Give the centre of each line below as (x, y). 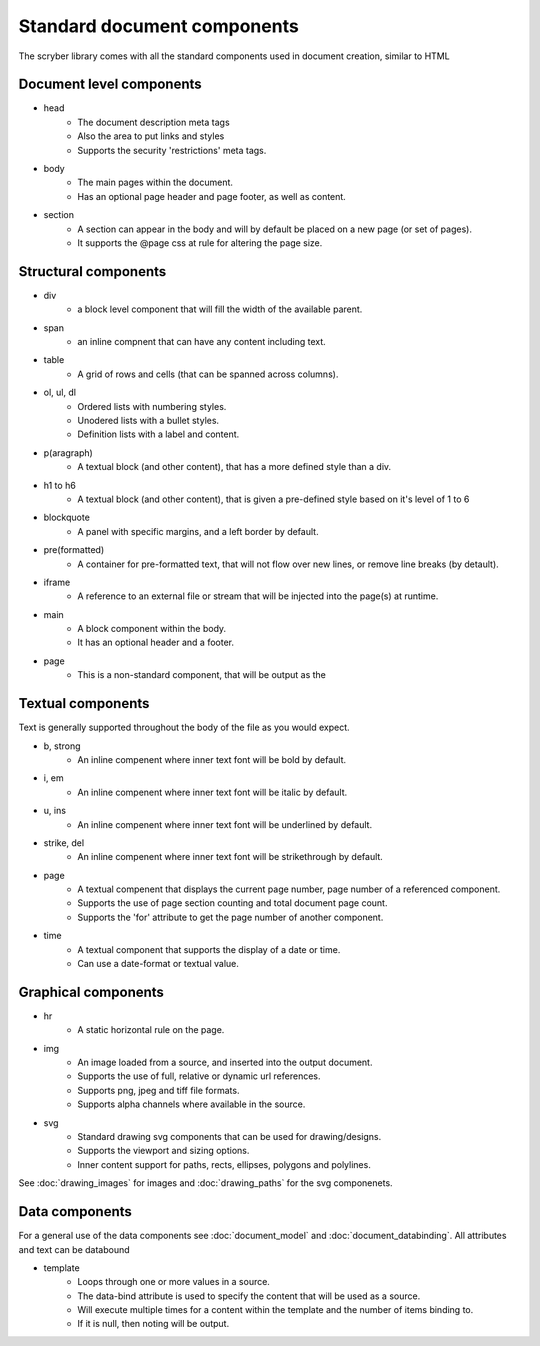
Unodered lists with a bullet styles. (148, 420)
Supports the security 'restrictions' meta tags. (172, 150)
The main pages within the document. (155, 182)
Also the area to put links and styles (151, 136)
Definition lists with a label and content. (158, 434)
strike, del (64, 842)
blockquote (66, 517)
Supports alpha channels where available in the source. (191, 1104)
